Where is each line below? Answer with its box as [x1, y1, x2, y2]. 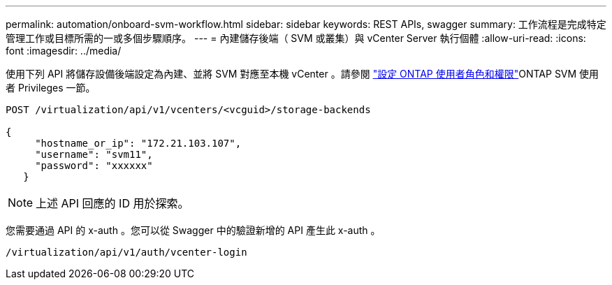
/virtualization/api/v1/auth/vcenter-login [6, 247, 247, 258]
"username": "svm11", [35, 149, 153, 160]
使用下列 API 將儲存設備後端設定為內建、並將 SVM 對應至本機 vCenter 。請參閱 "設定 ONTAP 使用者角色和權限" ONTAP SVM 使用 [6, 68, 599, 80]
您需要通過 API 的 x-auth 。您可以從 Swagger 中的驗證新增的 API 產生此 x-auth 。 [6, 224, 381, 236]
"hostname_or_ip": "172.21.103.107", [35, 138, 242, 149]
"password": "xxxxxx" [35, 160, 153, 171]
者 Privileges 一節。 [6, 82, 96, 94]
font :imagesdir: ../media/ [6, 45, 122, 57]
